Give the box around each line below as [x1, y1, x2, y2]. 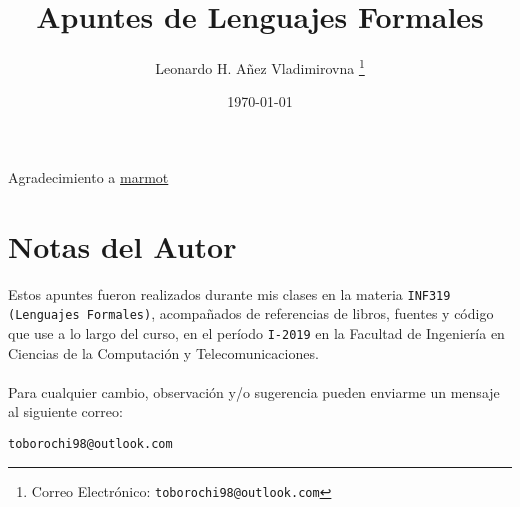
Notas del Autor [8, 225, 237, 266]
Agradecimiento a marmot [8, 166, 169, 187]
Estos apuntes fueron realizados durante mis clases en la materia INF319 [8, 283, 451, 304]
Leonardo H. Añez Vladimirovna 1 [155, 55, 365, 78]
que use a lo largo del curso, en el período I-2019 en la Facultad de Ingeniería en [8, 323, 505, 343]
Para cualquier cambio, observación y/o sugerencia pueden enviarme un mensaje [8, 381, 500, 402]
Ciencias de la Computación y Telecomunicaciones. [8, 342, 319, 363]
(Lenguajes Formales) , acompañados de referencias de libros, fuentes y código [8, 303, 494, 324]
